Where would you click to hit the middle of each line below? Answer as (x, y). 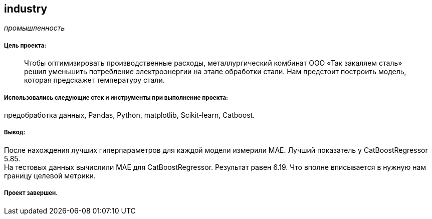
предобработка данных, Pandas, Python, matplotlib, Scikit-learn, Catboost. (130, 115)
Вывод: (15, 133)
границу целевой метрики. (50, 175)
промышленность (35, 28)
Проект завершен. (31, 193)
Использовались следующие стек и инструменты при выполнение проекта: (116, 97)
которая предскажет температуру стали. (94, 80)
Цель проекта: (25, 45)
